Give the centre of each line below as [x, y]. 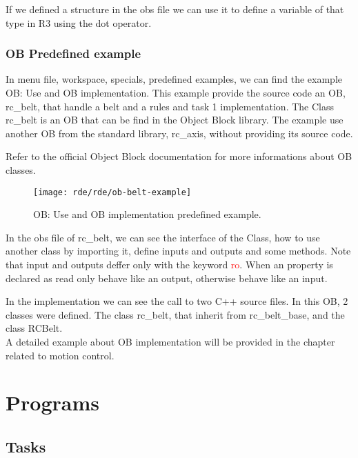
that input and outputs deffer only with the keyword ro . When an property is [169, 264]
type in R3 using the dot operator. [79, 22]
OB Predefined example [73, 53]
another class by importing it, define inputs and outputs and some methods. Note [178, 251]
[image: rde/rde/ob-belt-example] [112, 192]
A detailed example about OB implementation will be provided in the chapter [170, 341]
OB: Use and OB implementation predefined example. [147, 214]
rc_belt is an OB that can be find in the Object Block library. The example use [175, 120]
